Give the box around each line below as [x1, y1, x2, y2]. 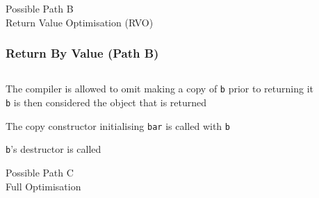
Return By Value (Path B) [6, 44, 159, 62]
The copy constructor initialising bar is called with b [6, 118, 230, 133]
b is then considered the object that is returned [6, 95, 207, 110]
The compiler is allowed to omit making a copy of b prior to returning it [6, 81, 313, 96]
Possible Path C [6, 165, 74, 180]
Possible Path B [6, 1, 74, 15]
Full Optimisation [6, 179, 81, 193]
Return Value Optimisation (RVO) [6, 15, 154, 29]
